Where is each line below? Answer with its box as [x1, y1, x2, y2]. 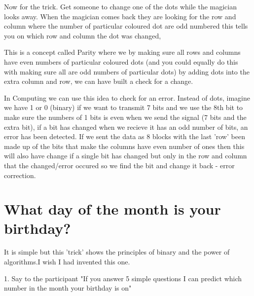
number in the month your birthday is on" [4, 283, 132, 293]
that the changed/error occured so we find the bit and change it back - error [4, 160, 235, 170]
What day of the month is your [4, 199, 221, 219]
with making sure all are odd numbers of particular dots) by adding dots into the [4, 66, 250, 76]
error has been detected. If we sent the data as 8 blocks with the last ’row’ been [4, 131, 245, 142]
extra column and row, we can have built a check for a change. [4, 76, 193, 86]
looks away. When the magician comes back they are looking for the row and [4, 11, 236, 21]
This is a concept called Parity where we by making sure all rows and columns [4, 47, 241, 57]
